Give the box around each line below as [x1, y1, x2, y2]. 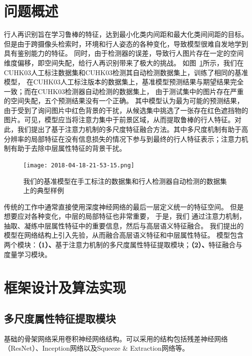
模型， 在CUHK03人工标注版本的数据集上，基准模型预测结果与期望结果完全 [4, 77, 244, 87]
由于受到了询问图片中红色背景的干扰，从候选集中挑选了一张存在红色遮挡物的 [4, 105, 248, 115]
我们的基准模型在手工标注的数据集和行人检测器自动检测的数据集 [23, 176, 227, 186]
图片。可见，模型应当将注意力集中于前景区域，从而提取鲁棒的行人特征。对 [4, 114, 241, 125]
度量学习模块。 [4, 249, 51, 259]
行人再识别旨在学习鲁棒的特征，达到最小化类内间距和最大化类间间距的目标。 [4, 29, 248, 39]
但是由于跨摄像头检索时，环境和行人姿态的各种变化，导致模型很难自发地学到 [4, 38, 248, 49]
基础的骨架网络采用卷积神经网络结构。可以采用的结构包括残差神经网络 [4, 333, 228, 343]
